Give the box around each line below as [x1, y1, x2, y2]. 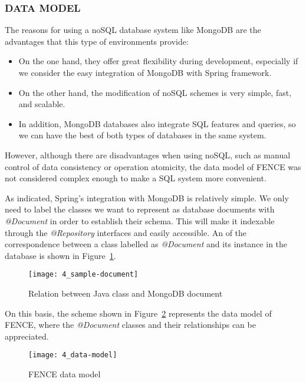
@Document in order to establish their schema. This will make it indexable [5, 214, 275, 227]
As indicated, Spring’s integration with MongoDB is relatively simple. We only [5, 191, 289, 204]
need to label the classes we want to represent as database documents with [5, 203, 275, 215]
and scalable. [18, 98, 65, 110]
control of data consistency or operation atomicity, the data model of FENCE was [5, 160, 301, 172]
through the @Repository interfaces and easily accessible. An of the [5, 226, 247, 238]
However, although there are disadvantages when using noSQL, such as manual [5, 148, 291, 161]
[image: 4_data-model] [28, 351, 117, 360]
